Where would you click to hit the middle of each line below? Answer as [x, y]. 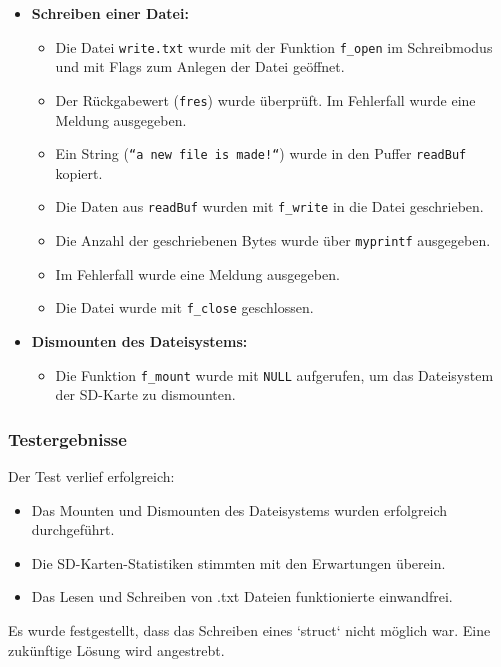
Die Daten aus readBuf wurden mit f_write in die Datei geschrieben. [269, 206]
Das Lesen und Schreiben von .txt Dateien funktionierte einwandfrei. [242, 596]
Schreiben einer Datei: [110, 13]
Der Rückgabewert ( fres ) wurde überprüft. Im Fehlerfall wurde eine [265, 99]
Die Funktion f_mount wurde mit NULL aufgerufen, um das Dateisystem [274, 374]
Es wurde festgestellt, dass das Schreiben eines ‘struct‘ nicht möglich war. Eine [249, 629]
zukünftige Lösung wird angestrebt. [116, 649]
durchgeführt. [73, 529]
